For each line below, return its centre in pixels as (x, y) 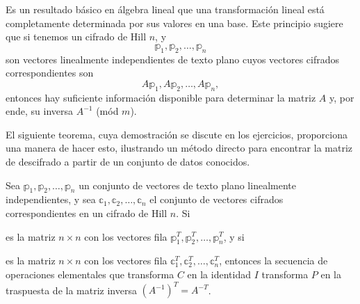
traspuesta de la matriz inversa (71, 289)
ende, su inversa (40, 111)
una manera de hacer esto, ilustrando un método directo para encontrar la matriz (179, 148)
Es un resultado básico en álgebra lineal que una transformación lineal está (165, 9)
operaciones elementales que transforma (90, 274)
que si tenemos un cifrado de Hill (76, 37)
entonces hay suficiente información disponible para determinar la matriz (161, 97)
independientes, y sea (51, 199)
